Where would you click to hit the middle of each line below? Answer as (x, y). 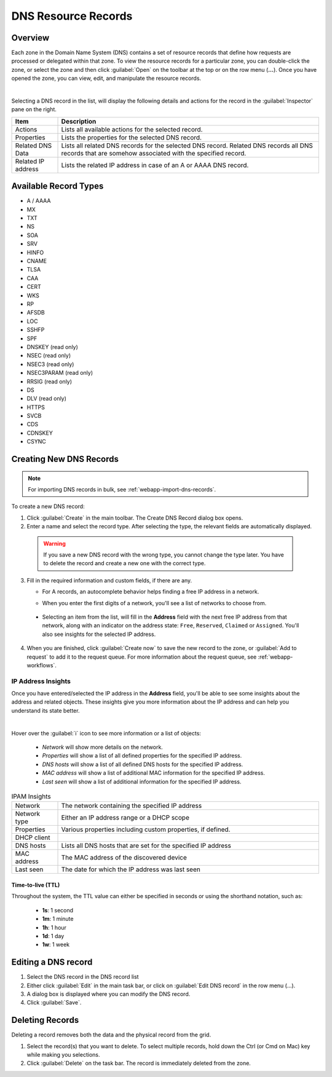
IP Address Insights (41, 681)
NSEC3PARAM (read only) (60, 373)
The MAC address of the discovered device (124, 858)
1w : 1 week (56, 945)
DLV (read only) (47, 399)
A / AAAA (39, 201)
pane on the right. (34, 109)
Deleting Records (45, 1020)
